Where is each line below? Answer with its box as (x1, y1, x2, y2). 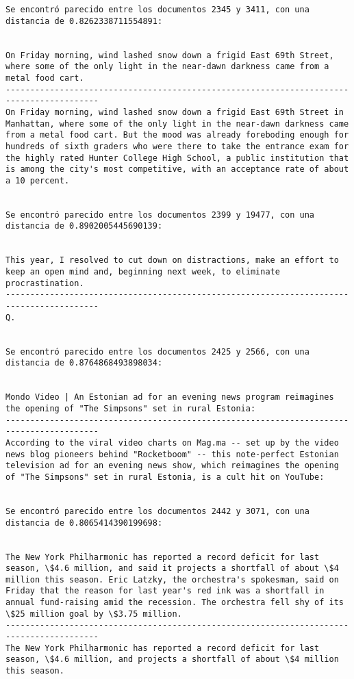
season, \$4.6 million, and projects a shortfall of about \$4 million (5, 654, 339, 665)
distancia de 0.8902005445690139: (5, 221, 163, 231)
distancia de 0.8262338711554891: (5, 16, 163, 26)
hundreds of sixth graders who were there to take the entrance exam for (5, 141, 349, 151)
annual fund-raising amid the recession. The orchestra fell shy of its (5, 598, 344, 608)
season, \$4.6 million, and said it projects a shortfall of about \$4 (5, 563, 339, 574)
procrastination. (5, 278, 84, 288)
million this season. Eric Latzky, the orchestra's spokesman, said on (5, 574, 339, 585)
